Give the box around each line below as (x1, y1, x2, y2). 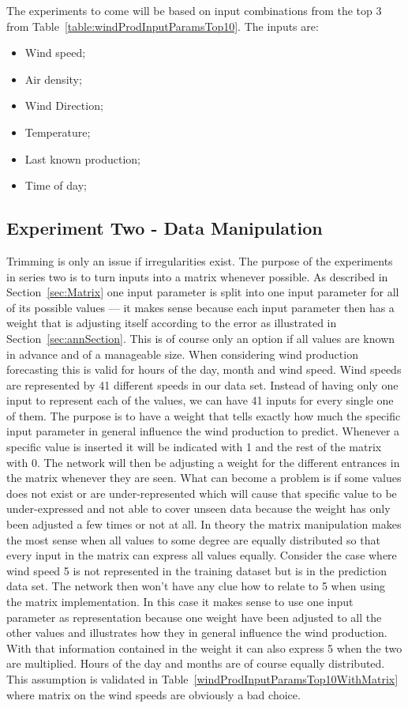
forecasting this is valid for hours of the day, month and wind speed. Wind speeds (6, 361, 402, 378)
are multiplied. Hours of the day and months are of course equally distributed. (6, 655, 385, 672)
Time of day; (24, 177, 87, 194)
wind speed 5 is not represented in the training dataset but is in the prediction (6, 562, 387, 578)
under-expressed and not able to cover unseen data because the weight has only (6, 500, 391, 517)
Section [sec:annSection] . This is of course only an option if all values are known (6, 330, 395, 346)
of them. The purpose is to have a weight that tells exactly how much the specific (6, 407, 401, 424)
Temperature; (24, 123, 91, 140)
